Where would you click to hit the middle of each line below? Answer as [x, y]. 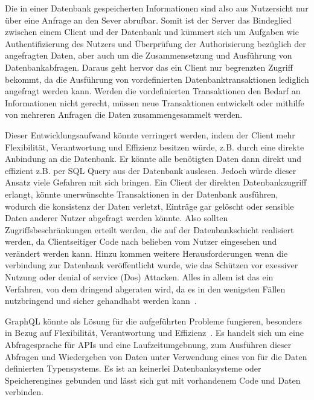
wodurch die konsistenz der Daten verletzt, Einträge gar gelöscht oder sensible [149, 206]
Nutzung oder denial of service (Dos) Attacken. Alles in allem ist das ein [139, 277]
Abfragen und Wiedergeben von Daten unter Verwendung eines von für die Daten [156, 356]
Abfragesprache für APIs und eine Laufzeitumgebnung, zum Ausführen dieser [148, 345]
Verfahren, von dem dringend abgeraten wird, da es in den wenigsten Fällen [145, 289]
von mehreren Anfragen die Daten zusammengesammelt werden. [124, 115]
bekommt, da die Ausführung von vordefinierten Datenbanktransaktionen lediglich [157, 79]
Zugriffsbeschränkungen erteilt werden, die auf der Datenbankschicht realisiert [149, 229]
